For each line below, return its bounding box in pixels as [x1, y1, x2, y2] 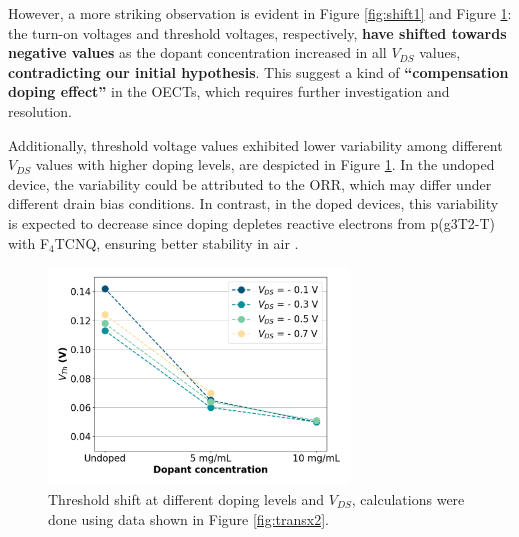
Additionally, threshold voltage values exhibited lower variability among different [8, 134, 503, 155]
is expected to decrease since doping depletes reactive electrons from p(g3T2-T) [8, 212, 495, 233]
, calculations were [351, 488, 465, 509]
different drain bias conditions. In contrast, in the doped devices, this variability [8, 193, 499, 214]
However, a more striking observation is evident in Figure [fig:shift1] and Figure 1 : [8, 3, 512, 23]
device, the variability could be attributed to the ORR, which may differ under [8, 173, 492, 194]
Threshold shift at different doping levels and [48, 488, 325, 509]
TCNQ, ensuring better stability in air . [54, 232, 299, 253]
